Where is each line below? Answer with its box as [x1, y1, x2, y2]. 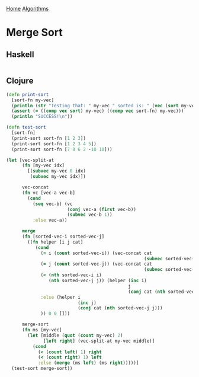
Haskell [6, 49, 34, 59]
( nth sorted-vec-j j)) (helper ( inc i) [48, 278, 147, 284]
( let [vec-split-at [6, 157, 54, 163]
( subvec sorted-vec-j [144, 255, 197, 261]
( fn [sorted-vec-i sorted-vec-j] [21, 234, 105, 239]
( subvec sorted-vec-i [144, 267, 197, 273]
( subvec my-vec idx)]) [30, 174, 86, 180]
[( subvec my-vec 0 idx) [27, 168, 86, 174]
